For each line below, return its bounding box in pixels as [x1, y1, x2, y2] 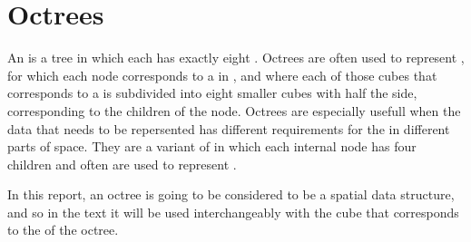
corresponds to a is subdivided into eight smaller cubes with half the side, [7, 83, 417, 102]
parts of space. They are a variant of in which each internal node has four [7, 137, 417, 156]
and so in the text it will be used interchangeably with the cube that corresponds [7, 202, 459, 221]
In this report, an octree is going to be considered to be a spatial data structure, [7, 185, 455, 204]
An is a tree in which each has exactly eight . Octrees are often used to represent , [7, 48, 465, 67]
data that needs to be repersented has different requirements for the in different [7, 119, 450, 138]
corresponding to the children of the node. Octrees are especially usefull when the [7, 101, 461, 120]
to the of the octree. [7, 220, 119, 239]
